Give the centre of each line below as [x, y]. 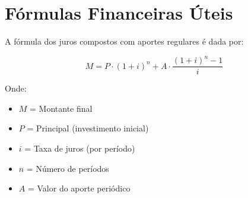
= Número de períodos [68, 168]
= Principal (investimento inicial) [88, 128]
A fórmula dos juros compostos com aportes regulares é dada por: [124, 41]
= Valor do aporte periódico [79, 188]
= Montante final [61, 108]
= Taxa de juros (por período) [80, 148]
